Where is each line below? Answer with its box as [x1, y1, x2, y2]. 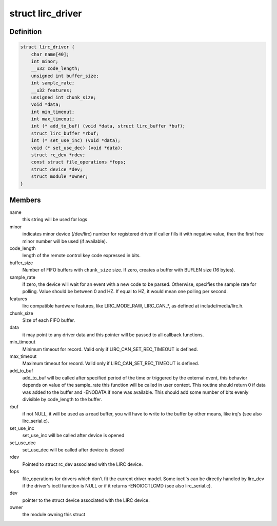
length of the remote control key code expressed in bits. [22, 252, 141, 259]
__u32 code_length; [31, 66, 81, 71]
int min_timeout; [31, 108, 75, 115]
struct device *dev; [31, 166, 83, 172]
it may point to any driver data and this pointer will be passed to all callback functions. [22, 332, 204, 338]
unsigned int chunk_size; [31, 94, 96, 100]
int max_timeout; [31, 116, 75, 122]
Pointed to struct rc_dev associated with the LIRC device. [22, 461, 143, 467]
